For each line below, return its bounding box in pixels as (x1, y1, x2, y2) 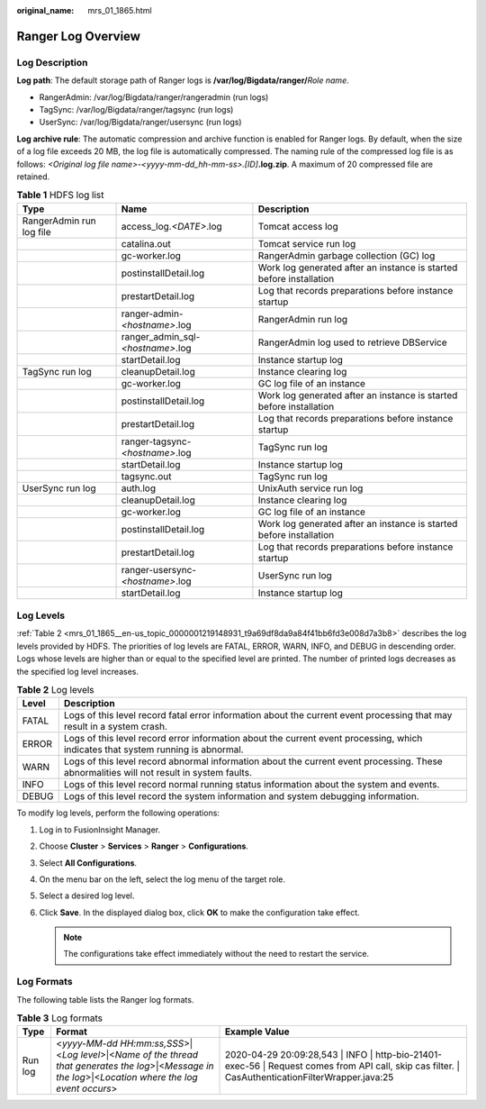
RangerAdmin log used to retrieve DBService (257, 336, 447, 349)
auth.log (121, 482, 157, 495)
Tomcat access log (257, 220, 339, 232)
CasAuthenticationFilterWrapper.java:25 (224, 1071, 394, 1084)
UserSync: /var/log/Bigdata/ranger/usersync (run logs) (39, 117, 242, 128)
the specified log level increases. (16, 666, 139, 677)
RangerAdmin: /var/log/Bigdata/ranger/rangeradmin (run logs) (39, 91, 269, 103)
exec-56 (224, 1059, 261, 1072)
